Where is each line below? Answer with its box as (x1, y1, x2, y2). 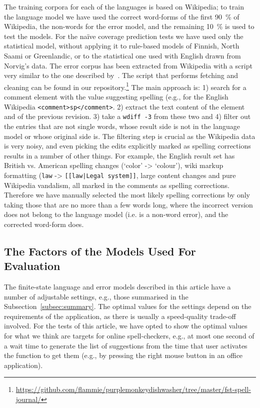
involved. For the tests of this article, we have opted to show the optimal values (4, 320, 247, 331)
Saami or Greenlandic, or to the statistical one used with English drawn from (4, 50, 241, 60)
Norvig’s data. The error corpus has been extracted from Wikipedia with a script (4, 60, 252, 70)
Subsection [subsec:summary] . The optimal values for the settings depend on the (4, 301, 251, 311)
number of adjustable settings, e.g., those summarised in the (4, 291, 188, 301)
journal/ (15, 394, 41, 404)
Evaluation (4, 258, 60, 273)
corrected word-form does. (4, 218, 84, 229)
